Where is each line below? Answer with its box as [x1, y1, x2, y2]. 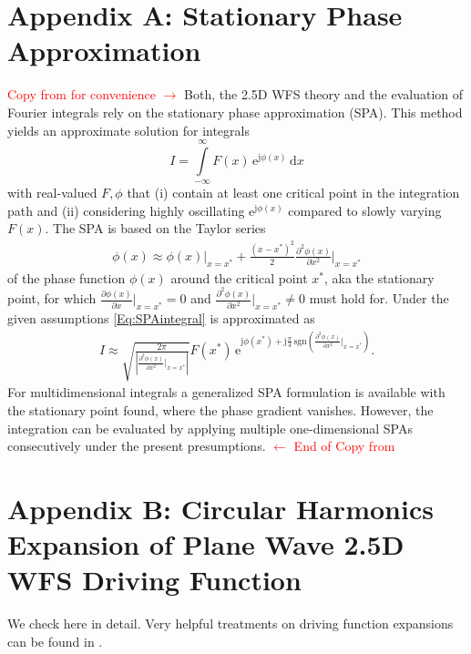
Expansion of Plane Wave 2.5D [7, 526, 404, 563]
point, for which [7, 289, 97, 308]
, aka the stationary [323, 268, 435, 287]
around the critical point [170, 268, 308, 287]
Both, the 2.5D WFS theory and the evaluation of [184, 85, 464, 104]
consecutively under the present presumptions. [7, 436, 266, 455]
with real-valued [7, 183, 97, 202]
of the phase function [7, 268, 126, 287]
